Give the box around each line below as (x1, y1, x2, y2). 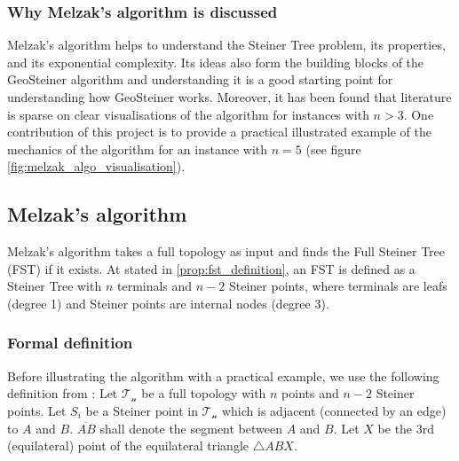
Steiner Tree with (7, 277, 102, 295)
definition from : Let (7, 384, 118, 402)
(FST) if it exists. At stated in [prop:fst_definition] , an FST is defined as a (7, 259, 415, 277)
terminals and (116, 277, 193, 295)
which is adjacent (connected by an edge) (221, 401, 447, 419)
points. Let (7, 401, 67, 419)
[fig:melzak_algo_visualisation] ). (7, 157, 186, 176)
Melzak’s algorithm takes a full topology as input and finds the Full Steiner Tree (7, 242, 445, 261)
